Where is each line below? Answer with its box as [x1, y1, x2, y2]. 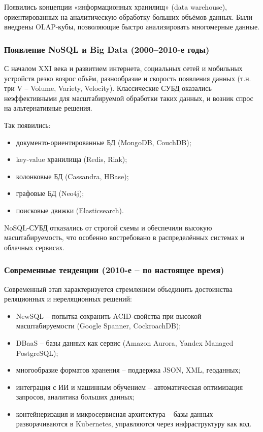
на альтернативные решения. [4, 103, 92, 113]
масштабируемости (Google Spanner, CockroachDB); [16, 320, 181, 331]
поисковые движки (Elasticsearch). [16, 205, 124, 215]
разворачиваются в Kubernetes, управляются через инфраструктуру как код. [16, 418, 252, 429]
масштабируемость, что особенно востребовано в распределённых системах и [4, 232, 245, 243]
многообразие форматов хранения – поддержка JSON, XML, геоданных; [16, 364, 241, 375]
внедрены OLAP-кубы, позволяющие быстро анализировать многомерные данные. [4, 21, 260, 32]
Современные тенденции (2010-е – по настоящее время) [4, 263, 224, 276]
